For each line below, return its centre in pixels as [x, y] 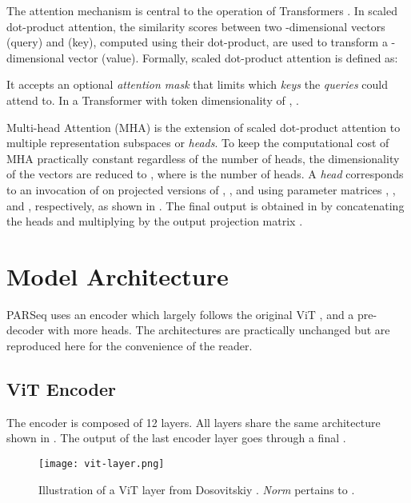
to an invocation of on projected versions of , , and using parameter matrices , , [201, 189]
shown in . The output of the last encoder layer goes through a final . [176, 438]
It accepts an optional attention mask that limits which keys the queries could [197, 84]
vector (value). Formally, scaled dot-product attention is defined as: [233, 57]
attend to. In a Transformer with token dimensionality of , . [153, 100]
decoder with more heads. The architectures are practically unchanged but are [198, 330]
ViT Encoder [62, 389]
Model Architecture [118, 275]
